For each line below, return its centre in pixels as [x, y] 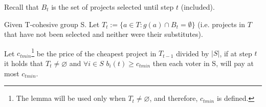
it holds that [24, 63]
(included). [198, 7]
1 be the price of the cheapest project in [94, 52]
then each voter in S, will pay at [203, 63]
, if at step [236, 53]
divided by [193, 53]
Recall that [21, 7]
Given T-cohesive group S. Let [52, 24]
